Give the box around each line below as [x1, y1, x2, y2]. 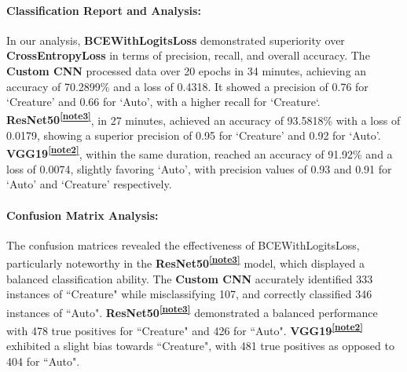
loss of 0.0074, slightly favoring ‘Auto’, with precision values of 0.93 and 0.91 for [6, 160, 392, 177]
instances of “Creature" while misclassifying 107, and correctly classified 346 [6, 286, 372, 302]
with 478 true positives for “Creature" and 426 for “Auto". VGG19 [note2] [6, 320, 364, 338]
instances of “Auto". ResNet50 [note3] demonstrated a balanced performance [6, 301, 378, 320]
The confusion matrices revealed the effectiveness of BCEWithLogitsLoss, [6, 236, 360, 253]
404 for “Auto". [6, 352, 80, 369]
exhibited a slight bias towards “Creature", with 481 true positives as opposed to [6, 337, 394, 354]
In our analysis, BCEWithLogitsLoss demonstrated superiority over [6, 31, 345, 48]
